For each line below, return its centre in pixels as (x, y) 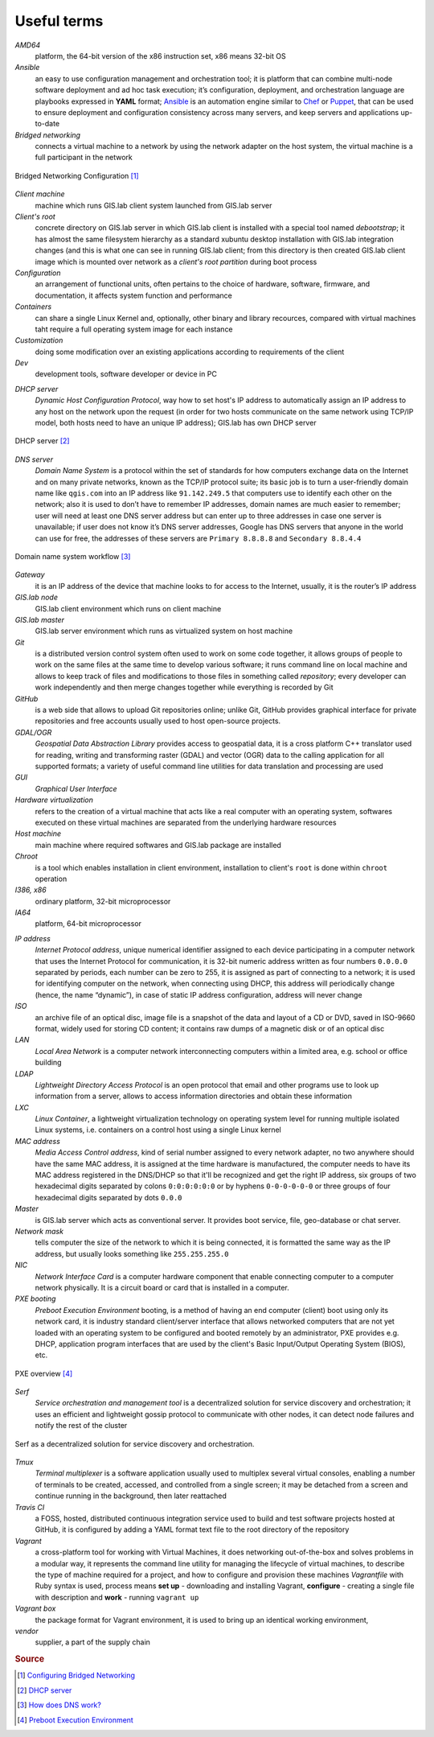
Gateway (30, 574)
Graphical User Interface (76, 788)
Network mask (39, 1231)
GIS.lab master (39, 619)
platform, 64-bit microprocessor (88, 924)
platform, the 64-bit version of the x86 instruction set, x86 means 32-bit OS (160, 56)
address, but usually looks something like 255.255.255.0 (132, 1253)
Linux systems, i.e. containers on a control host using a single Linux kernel (158, 1130)
